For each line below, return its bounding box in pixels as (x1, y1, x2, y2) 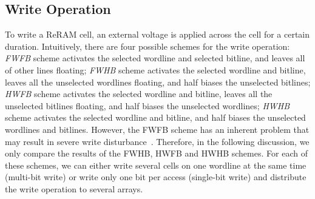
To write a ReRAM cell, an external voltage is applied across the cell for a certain (5, 28, 310, 41)
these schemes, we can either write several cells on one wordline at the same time (5, 158, 307, 171)
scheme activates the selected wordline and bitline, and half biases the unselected (5, 111, 306, 124)
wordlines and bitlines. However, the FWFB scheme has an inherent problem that (5, 123, 310, 135)
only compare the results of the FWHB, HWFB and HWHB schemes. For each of (5, 147, 308, 160)
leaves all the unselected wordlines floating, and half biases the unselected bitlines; (5, 75, 311, 88)
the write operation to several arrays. (5, 182, 143, 195)
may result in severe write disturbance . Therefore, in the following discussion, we (5, 135, 310, 147)
